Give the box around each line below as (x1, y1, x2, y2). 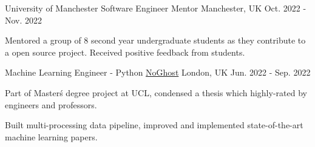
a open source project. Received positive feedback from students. (5, 45, 245, 58)
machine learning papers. (5, 130, 98, 143)
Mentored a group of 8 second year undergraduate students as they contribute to (5, 34, 306, 47)
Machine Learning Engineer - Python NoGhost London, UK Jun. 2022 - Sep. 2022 (5, 66, 311, 79)
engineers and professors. (5, 98, 97, 111)
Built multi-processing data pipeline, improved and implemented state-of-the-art (5, 119, 303, 131)
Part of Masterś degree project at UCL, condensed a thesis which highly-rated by (5, 86, 307, 99)
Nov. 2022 (5, 13, 42, 26)
